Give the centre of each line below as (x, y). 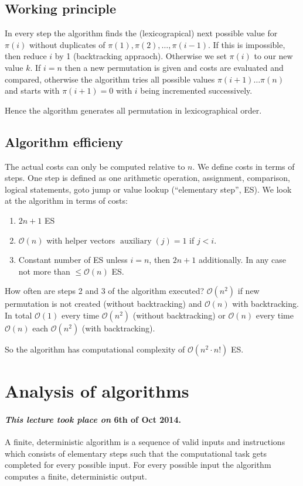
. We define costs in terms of (244, 166)
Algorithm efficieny (64, 141)
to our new (273, 56)
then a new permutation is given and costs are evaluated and (174, 67)
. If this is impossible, (246, 44)
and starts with (32, 90)
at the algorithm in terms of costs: (66, 201)
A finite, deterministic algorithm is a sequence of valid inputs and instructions (145, 442)
